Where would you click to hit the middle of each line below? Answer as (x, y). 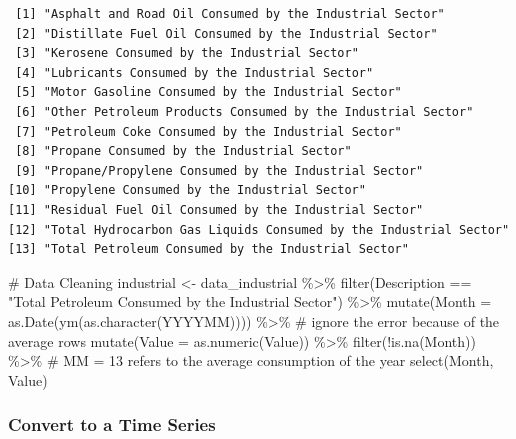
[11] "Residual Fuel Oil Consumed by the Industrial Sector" (216, 209)
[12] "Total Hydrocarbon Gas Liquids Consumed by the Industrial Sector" (259, 229)
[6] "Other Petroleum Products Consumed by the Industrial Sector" (244, 111)
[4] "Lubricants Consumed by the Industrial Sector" (194, 72)
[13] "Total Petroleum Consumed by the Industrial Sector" (208, 249)
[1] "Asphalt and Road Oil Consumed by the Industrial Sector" (230, 14)
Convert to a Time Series (112, 424)
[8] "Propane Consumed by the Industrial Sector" (183, 151)
